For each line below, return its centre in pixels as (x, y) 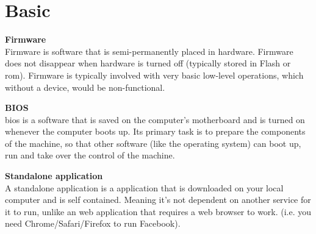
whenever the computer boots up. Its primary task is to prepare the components (155, 131)
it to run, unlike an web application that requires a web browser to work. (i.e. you (158, 211)
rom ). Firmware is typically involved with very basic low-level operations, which (154, 75)
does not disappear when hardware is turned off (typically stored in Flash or (148, 63)
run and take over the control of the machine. (90, 155)
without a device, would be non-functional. (85, 87)
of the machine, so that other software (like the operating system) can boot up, (153, 143)
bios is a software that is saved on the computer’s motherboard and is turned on (155, 119)
